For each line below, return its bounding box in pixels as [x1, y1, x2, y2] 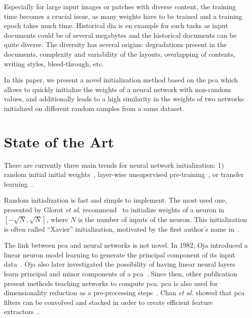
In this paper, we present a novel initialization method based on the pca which [4, 75, 238, 85]
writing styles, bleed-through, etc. [4, 58, 104, 68]
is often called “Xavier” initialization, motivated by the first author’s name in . [4, 223, 240, 234]
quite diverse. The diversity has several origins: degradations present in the [4, 39, 227, 49]
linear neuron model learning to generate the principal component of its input [4, 249, 235, 259]
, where [46, 214, 68, 224]
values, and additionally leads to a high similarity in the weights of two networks [4, 94, 244, 104]
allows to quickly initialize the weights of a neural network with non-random [4, 84, 231, 94]
